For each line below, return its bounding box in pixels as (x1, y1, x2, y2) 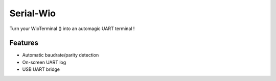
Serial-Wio (9, 8, 56, 19)
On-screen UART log (22, 59, 66, 65)
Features (9, 39, 38, 47)
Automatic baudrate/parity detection (22, 52, 99, 58)
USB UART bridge (22, 66, 60, 72)
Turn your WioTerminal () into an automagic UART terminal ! (9, 25, 135, 32)
